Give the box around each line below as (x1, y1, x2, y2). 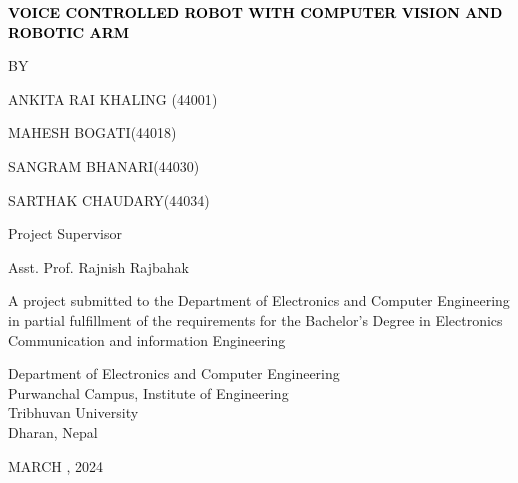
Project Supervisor (8, 223, 122, 244)
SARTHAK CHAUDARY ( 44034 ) (8, 189, 210, 210)
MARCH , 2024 (8, 455, 104, 476)
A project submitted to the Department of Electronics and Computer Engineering (8, 290, 510, 311)
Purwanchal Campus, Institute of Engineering (8, 382, 289, 403)
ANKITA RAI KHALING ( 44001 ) (8, 88, 218, 109)
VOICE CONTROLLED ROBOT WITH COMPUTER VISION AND (8, 2, 503, 22)
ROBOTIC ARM (8, 21, 130, 42)
